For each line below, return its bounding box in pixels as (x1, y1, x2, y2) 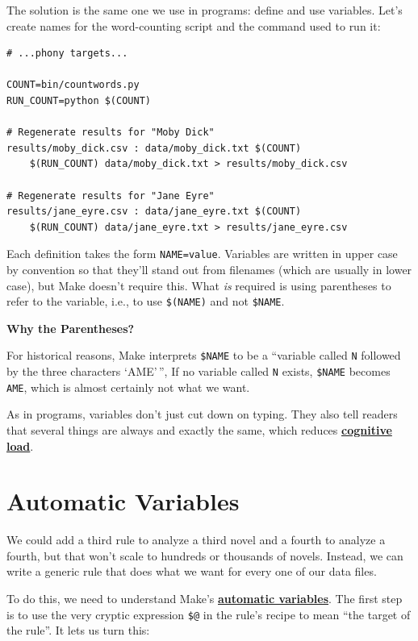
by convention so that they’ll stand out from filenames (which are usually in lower (6, 260, 412, 277)
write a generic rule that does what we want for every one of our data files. (6, 563, 377, 580)
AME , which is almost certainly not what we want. (6, 378, 250, 395)
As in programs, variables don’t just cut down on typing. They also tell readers (6, 406, 398, 422)
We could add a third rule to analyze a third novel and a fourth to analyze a (6, 531, 386, 548)
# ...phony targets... (6, 48, 128, 60)
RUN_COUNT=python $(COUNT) (6, 94, 151, 106)
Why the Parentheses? (6, 319, 135, 336)
